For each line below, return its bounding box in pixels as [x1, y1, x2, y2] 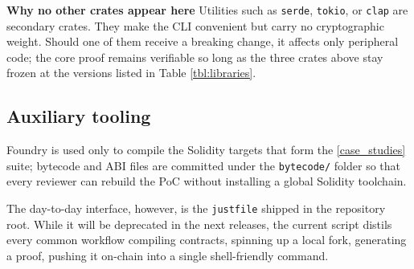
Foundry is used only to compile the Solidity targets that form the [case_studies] [6, 141, 406, 158]
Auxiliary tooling [6, 104, 151, 128]
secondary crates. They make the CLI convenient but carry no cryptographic [6, 17, 384, 34]
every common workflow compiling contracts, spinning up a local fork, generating [6, 231, 407, 248]
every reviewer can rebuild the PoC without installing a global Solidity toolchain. [6, 173, 407, 190]
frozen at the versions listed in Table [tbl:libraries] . [6, 64, 256, 81]
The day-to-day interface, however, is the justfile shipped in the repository [6, 200, 386, 217]
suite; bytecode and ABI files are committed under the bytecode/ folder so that [6, 157, 401, 173]
